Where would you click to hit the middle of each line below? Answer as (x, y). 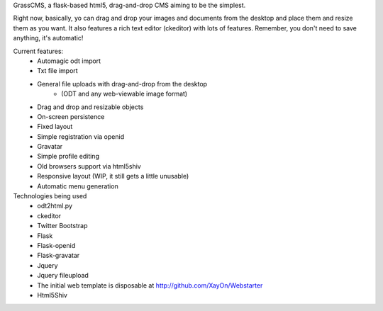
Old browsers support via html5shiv (89, 166)
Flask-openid (56, 245)
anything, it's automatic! (48, 38)
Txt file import (57, 71)
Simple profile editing (68, 157)
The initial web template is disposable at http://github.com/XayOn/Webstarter (150, 285)
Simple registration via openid (81, 136)
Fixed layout (55, 127)
